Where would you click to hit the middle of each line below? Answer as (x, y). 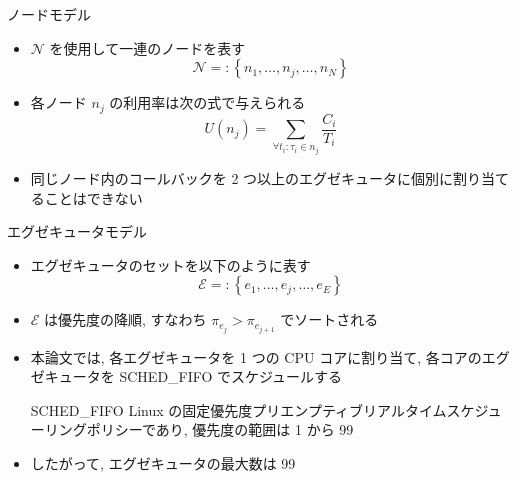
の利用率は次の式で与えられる (207, 102)
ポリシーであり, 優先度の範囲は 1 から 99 (220, 429)
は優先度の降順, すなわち (125, 319)
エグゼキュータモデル (77, 231)
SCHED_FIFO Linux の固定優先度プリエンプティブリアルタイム (238, 409)
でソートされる (329, 319)
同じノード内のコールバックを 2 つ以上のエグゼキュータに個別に (242, 178)
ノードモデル (49, 14)
